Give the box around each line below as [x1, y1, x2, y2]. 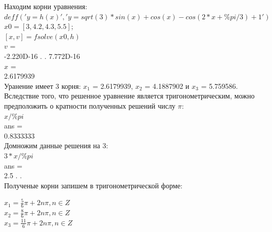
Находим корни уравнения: [4, 1, 88, 11]
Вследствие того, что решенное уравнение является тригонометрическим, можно [4, 90, 255, 101]
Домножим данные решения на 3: [4, 140, 108, 151]
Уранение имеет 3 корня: [4, 80, 81, 91]
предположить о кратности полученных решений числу [4, 100, 176, 111]
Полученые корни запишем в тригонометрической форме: [4, 180, 183, 190]
